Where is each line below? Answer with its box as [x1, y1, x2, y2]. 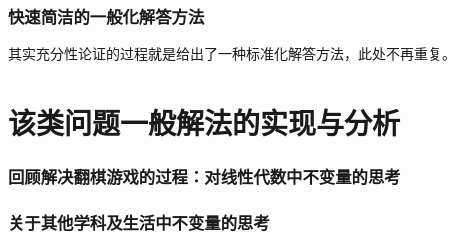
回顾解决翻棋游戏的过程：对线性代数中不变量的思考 [8, 164, 401, 189]
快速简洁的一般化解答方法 [8, 3, 205, 28]
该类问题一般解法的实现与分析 [8, 102, 401, 142]
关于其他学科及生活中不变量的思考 [8, 209, 270, 234]
